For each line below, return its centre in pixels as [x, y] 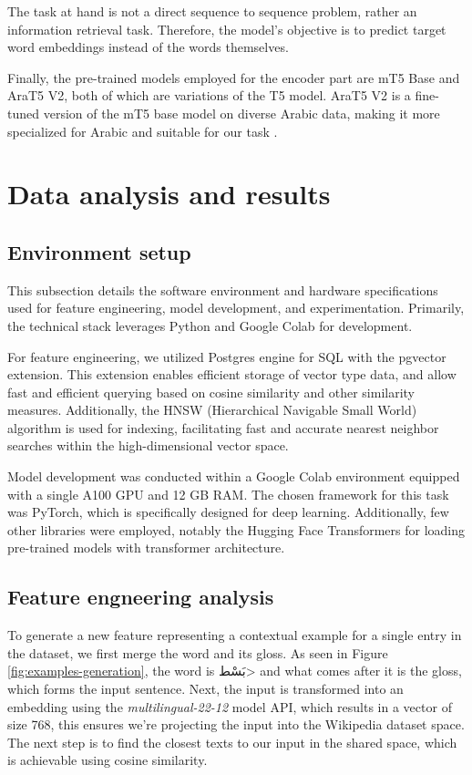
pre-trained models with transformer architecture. [146, 548]
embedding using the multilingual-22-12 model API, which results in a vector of [230, 706]
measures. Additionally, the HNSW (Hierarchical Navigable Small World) [212, 410]
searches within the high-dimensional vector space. [148, 445]
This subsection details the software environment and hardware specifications [223, 289]
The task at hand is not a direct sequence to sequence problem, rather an [212, 11]
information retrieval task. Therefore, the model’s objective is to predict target [227, 29]
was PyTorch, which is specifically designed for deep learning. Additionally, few [228, 512]
